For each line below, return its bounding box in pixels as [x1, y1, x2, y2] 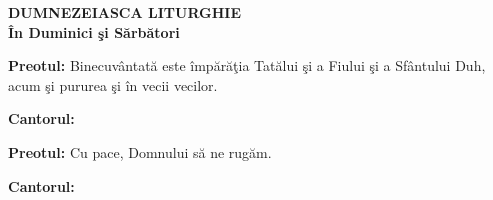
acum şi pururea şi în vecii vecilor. [8, 74, 218, 95]
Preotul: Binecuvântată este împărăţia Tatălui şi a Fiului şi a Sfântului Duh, [8, 55, 486, 76]
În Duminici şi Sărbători [8, 21, 180, 42]
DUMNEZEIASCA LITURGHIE [8, 2, 241, 22]
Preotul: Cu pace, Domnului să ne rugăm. [8, 141, 272, 162]
